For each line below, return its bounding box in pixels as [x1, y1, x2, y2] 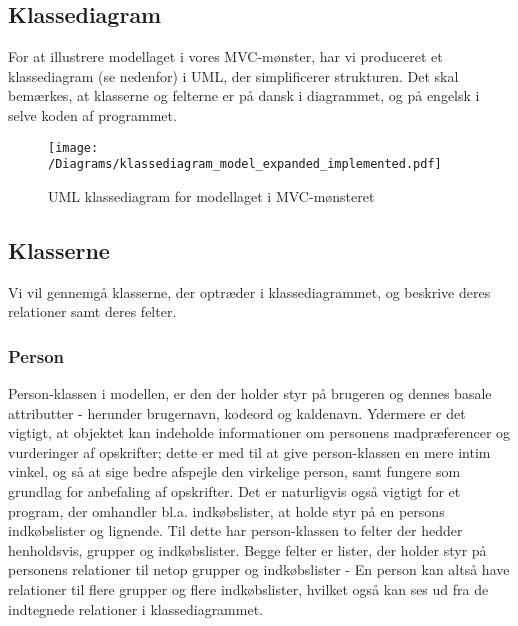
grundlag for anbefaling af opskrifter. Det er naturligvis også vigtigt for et [8, 481, 461, 502]
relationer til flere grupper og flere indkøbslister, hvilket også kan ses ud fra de [8, 579, 489, 600]
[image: [48, 140, 99, 155]
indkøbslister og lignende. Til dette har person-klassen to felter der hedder [8, 520, 463, 541]
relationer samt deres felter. [8, 301, 177, 322]
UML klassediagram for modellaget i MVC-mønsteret [48, 185, 375, 206]
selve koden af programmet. [8, 104, 177, 125]
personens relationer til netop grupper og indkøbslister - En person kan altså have [8, 559, 510, 580]
